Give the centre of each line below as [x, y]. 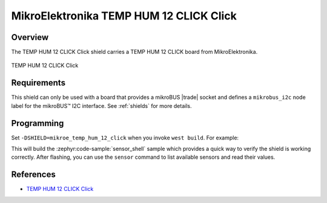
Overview [30, 37]
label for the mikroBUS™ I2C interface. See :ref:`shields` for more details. [101, 105]
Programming [38, 123]
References [33, 175]
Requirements [38, 83]
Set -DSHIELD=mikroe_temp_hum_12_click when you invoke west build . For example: [125, 138]
